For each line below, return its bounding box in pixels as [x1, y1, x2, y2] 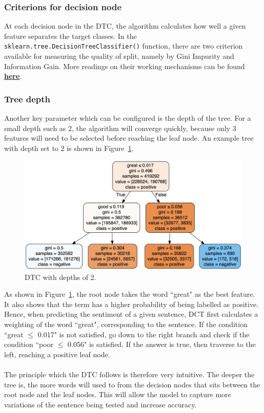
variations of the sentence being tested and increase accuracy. [4, 399, 197, 409]
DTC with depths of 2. [25, 271, 96, 282]
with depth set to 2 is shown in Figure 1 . [4, 142, 134, 153]
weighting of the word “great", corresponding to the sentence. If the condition [4, 319, 248, 330]
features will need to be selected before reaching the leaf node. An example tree [4, 133, 254, 143]
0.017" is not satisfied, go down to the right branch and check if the [37, 329, 250, 339]
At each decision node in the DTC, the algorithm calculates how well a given [4, 20, 246, 31]
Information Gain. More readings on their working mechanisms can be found [4, 60, 245, 71]
